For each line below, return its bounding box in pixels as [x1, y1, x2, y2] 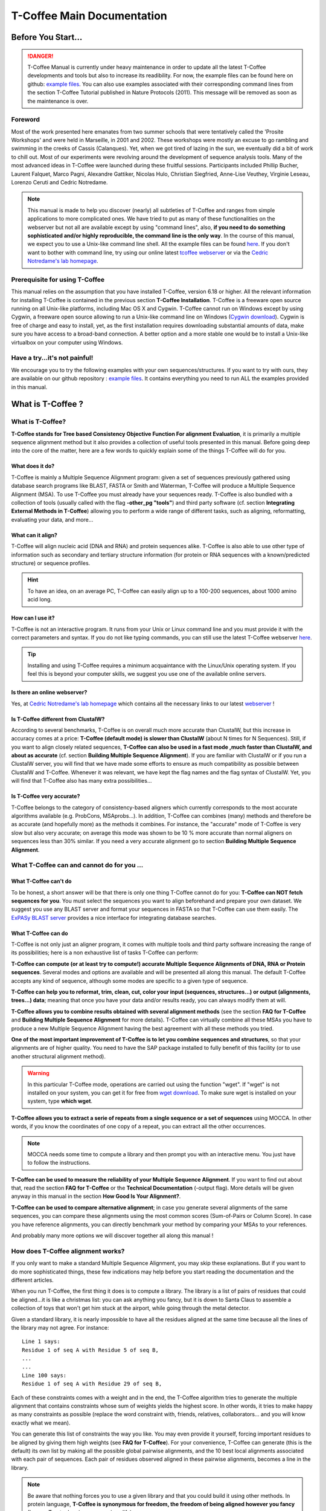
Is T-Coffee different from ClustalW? [11, 715, 105, 722]
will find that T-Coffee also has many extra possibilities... [11, 777, 152, 785]
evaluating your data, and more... [11, 516, 94, 523]
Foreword [11, 115, 40, 124]
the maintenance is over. [27, 97, 89, 105]
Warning [27, 1070, 50, 1077]
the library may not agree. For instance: [11, 1324, 109, 1331]
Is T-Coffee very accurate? [11, 792, 80, 800]
